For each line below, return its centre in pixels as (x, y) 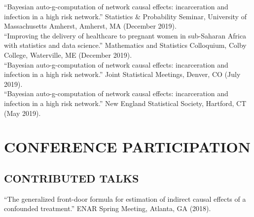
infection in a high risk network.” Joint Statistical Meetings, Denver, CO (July (122, 74)
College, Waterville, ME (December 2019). (68, 54)
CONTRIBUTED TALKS (72, 178)
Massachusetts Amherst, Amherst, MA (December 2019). (90, 26)
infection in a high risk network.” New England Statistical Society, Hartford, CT (125, 103)
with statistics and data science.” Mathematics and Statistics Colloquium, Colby (125, 45)
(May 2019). (22, 113)
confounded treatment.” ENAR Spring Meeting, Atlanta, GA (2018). (108, 208)
